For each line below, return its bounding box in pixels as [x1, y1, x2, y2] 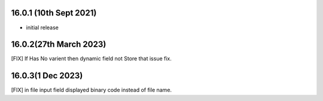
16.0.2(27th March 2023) [11, 39, 106, 50]
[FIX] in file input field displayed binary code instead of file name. [11, 87, 172, 94]
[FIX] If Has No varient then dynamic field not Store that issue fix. [11, 55, 172, 62]
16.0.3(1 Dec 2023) [11, 71, 83, 81]
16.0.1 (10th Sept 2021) [11, 8, 97, 18]
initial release [26, 24, 59, 31]
